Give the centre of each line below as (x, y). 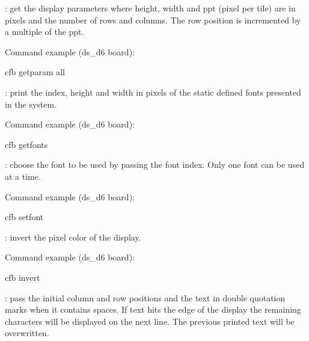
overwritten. (27, 333)
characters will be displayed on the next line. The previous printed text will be (150, 321)
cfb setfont (24, 217)
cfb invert (23, 277)
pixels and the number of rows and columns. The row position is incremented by (153, 20)
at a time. (23, 176)
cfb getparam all (35, 72)
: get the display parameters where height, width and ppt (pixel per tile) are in (150, 8)
